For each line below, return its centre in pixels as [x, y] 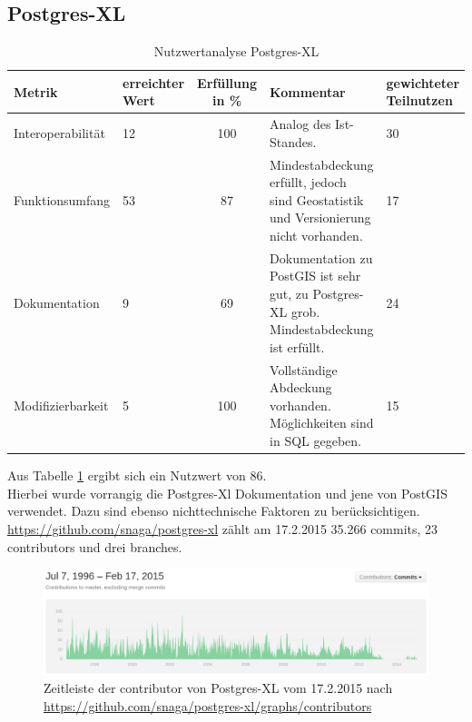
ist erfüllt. [297, 346]
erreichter [154, 82]
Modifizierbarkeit [61, 405]
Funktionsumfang [62, 199]
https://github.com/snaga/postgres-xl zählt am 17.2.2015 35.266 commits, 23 [223, 528]
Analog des [300, 124]
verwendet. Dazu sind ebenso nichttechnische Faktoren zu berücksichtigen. [214, 511]
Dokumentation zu [321, 257]
